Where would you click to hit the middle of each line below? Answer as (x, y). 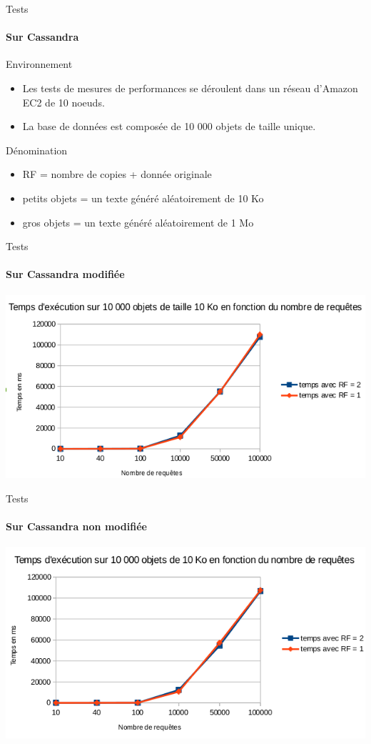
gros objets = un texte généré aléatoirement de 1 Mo (138, 222)
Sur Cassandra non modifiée (76, 526)
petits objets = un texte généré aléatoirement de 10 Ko (143, 198)
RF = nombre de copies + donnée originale (117, 174)
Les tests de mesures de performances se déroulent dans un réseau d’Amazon (190, 88)
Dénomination (37, 150)
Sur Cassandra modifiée (65, 274)
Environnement (39, 64)
